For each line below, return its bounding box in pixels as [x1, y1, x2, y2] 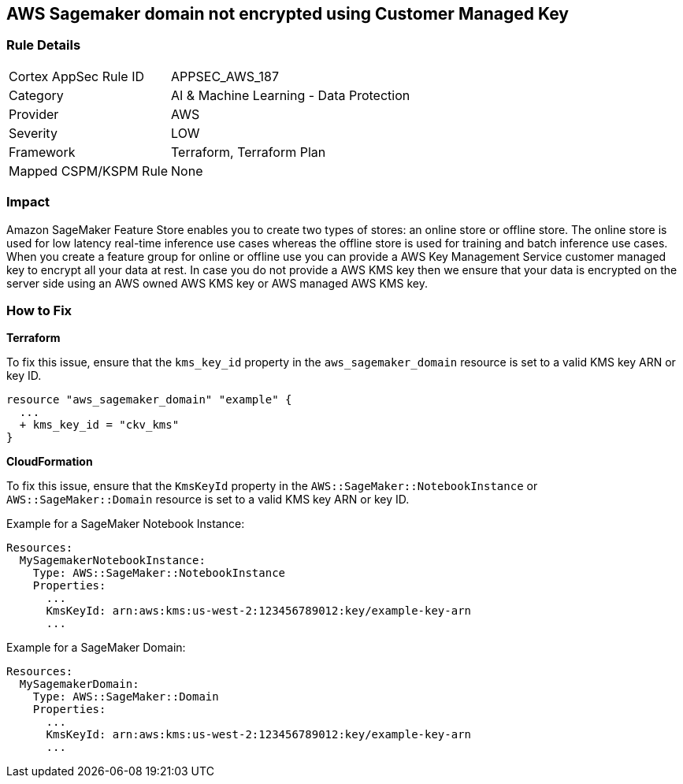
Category [9, 87, 64, 103]
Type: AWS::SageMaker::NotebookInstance [32, 567, 286, 580]
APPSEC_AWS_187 [171, 68, 279, 84]
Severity [9, 124, 58, 141]
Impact [6, 194, 50, 210]
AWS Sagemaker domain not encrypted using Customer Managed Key [6, 4, 569, 24]
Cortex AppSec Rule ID [9, 68, 145, 84]
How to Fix [6, 302, 72, 318]
